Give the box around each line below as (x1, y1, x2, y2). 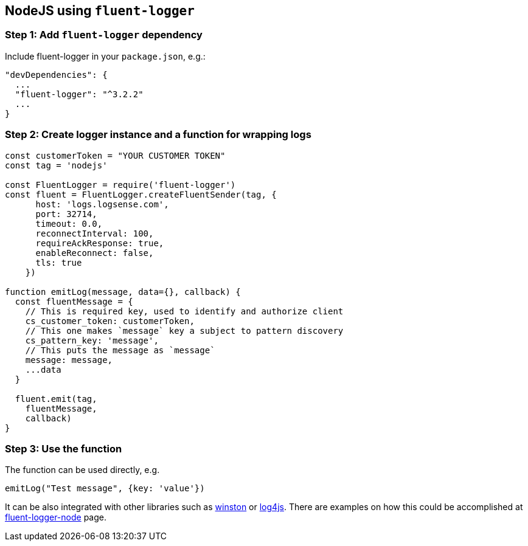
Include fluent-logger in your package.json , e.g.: (5, 50, 206, 61)
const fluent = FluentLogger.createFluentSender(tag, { (5, 189, 277, 199)
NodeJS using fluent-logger (5, 3, 195, 18)
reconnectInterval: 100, (35, 228, 154, 238)
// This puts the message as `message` (25, 345, 215, 355)
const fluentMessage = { (15, 296, 133, 306)
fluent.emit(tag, (15, 393, 97, 404)
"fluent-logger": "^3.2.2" (15, 89, 144, 99)
